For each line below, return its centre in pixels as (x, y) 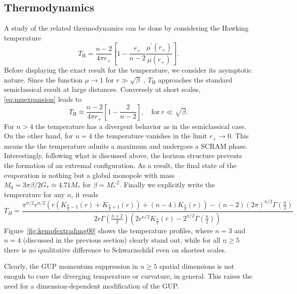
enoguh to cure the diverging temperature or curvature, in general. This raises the (128, 276)
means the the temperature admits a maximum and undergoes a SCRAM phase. (126, 146)
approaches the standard (195, 79)
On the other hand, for (39, 136)
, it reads (85, 194)
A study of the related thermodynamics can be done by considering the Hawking (126, 28)
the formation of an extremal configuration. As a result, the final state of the (120, 165)
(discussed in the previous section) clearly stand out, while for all (122, 240)
